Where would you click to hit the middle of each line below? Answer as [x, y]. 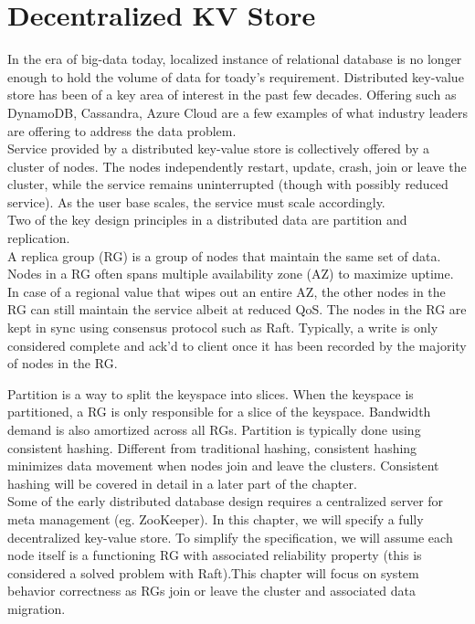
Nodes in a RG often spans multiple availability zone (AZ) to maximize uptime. [231, 274]
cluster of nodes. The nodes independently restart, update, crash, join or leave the [237, 166]
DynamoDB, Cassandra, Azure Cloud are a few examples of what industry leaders [237, 112]
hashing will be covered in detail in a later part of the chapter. [182, 483]
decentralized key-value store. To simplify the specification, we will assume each [230, 537]
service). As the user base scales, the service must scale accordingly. [196, 201]
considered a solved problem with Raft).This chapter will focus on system [213, 572]
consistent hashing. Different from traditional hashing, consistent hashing [212, 447]
